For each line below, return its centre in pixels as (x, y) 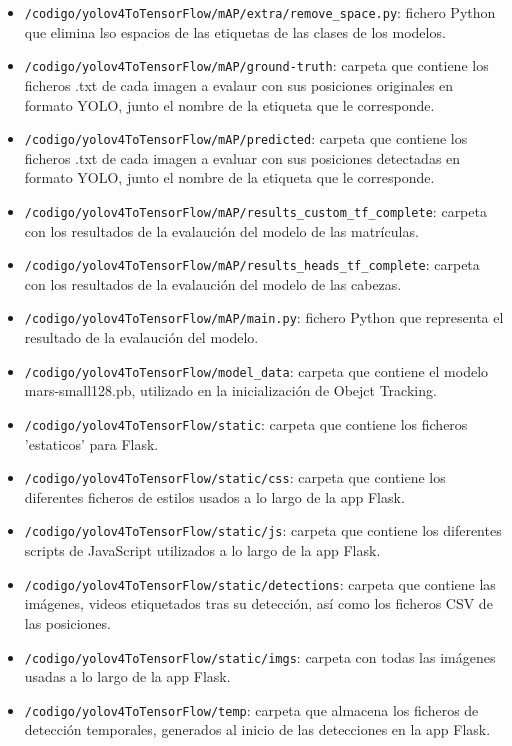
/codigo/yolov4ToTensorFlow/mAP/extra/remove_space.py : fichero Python (260, 12)
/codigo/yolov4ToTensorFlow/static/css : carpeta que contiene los (235, 477)
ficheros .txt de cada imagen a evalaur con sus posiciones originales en (239, 84)
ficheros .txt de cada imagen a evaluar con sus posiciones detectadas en (242, 157)
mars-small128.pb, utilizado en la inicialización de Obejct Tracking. (230, 390)
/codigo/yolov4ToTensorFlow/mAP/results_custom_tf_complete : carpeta (255, 210)
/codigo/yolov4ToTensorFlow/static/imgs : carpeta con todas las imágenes (260, 656)
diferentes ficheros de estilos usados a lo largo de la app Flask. (214, 496)
